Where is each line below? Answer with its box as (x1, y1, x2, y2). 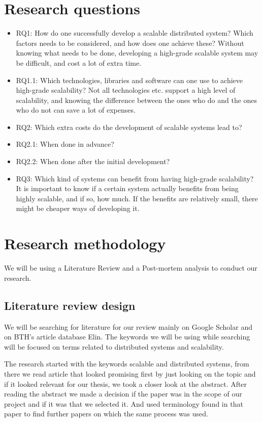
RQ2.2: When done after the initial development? (16, 156, 170, 167)
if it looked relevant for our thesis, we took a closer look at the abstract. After (4, 378, 247, 389)
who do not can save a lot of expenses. (16, 104, 136, 115)
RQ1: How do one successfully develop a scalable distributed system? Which (16, 28, 253, 38)
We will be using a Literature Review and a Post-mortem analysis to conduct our (4, 262, 257, 273)
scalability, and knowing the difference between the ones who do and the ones (16, 94, 257, 105)
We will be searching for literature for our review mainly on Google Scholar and (4, 321, 252, 332)
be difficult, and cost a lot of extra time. (16, 57, 142, 68)
